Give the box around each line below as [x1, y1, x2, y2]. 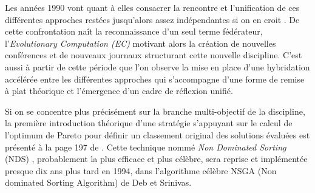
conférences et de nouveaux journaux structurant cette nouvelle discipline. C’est [5, 49, 302, 61]
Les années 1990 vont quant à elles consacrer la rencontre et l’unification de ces [5, 1, 300, 13]
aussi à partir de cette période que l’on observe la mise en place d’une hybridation [5, 60, 310, 73]
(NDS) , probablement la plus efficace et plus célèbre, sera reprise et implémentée [5, 152, 308, 165]
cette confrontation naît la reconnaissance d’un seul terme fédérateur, [5, 25, 263, 38]
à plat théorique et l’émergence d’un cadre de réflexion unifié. [5, 84, 233, 97]
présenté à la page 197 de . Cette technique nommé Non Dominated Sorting [5, 140, 286, 153]
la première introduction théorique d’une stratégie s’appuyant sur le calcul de [5, 117, 293, 129]
